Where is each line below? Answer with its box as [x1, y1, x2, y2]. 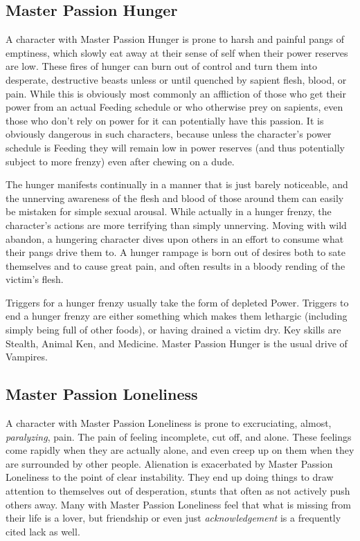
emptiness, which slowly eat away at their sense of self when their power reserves [6, 45, 348, 59]
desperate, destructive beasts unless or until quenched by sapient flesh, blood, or [6, 72, 347, 86]
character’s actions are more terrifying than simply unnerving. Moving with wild [6, 217, 347, 232]
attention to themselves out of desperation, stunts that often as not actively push [6, 484, 350, 498]
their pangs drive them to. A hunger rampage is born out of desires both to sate [6, 245, 346, 259]
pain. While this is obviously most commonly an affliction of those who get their [6, 86, 346, 100]
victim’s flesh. [6, 272, 64, 286]
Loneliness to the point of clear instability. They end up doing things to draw [6, 470, 334, 484]
